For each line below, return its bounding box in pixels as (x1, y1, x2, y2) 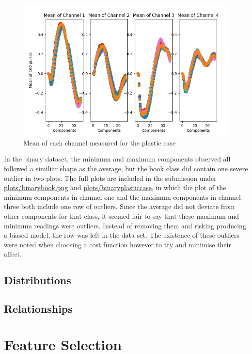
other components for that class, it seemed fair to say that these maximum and (4, 211, 239, 221)
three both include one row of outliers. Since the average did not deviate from (4, 201, 235, 211)
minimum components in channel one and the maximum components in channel (4, 192, 241, 202)
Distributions (4, 273, 71, 288)
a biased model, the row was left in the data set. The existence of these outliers (4, 230, 239, 240)
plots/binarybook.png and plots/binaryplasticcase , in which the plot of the (4, 182, 226, 193)
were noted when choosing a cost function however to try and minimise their (4, 239, 231, 249)
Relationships (4, 301, 73, 316)
